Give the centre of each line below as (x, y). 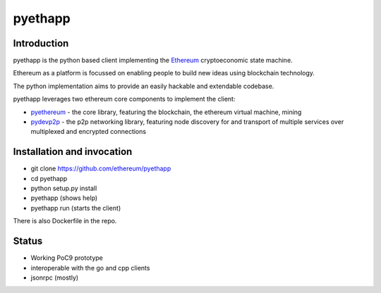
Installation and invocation (73, 152)
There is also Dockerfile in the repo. (65, 221)
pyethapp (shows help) (64, 198)
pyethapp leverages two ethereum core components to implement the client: (124, 99)
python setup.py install (64, 188)
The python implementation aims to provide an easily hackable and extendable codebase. (144, 86)
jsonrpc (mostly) (55, 278)
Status (28, 241)
